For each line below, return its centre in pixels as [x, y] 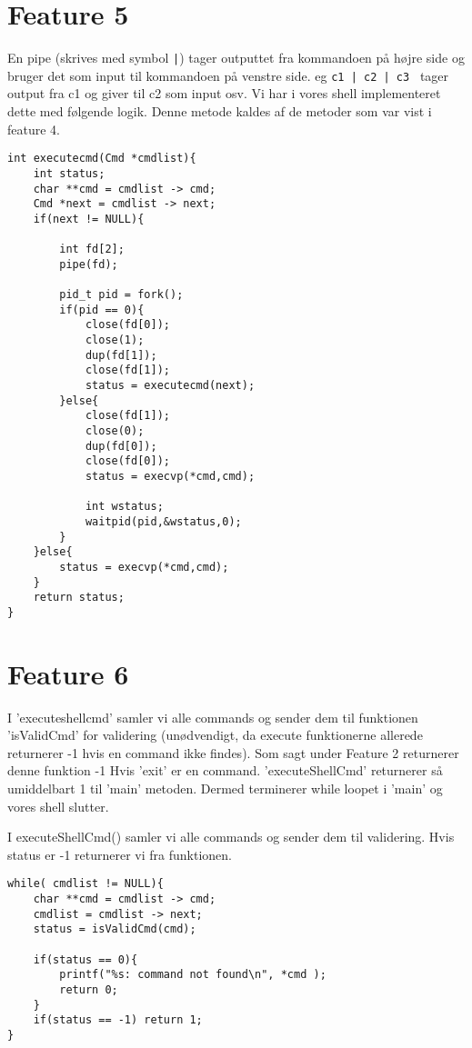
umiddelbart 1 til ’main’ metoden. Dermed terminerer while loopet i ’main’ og [225, 788]
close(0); [115, 431]
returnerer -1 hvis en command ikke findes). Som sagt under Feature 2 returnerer [233, 752]
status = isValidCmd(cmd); [115, 929]
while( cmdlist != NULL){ [85, 884]
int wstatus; [124, 507]
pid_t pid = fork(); [121, 295]
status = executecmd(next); [170, 386]
